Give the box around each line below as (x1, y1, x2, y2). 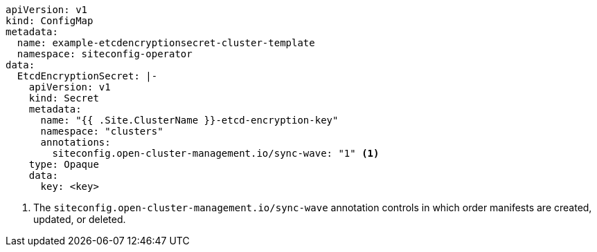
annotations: (40, 137, 111, 148)
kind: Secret (28, 93, 99, 104)
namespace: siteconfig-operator (17, 48, 193, 59)
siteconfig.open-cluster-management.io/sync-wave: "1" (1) (52, 148, 380, 159)
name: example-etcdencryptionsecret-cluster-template (17, 37, 315, 48)
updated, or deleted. (33, 213, 126, 225)
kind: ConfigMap (6, 15, 93, 26)
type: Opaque (28, 159, 99, 170)
